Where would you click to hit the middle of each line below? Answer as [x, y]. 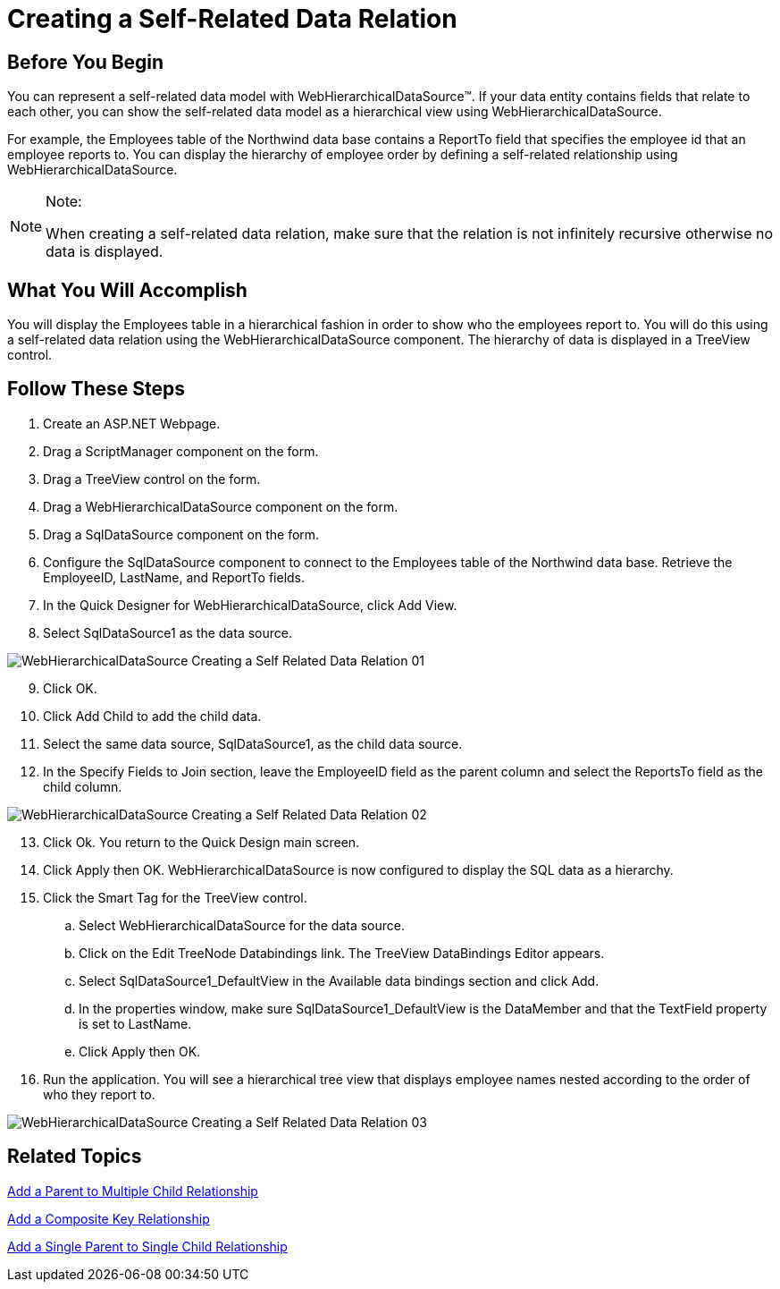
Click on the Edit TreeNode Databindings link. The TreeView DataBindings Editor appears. [342, 953]
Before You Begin [86, 62]
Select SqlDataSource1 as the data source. [168, 632]
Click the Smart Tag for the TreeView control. [175, 897]
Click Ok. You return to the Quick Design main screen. [201, 842]
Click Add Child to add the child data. [152, 716]
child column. [83, 786]
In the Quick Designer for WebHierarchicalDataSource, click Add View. [250, 605]
